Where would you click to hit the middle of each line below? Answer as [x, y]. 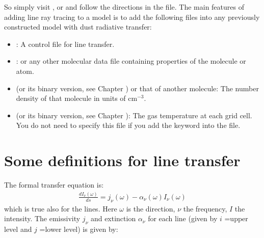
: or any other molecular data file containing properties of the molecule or [131, 61]
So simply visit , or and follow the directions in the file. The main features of [124, 7]
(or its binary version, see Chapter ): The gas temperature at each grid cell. [134, 115]
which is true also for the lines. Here [61, 208]
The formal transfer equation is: [54, 185]
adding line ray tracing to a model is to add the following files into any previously [132, 17]
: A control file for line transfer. [65, 44]
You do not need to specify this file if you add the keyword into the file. [128, 125]
